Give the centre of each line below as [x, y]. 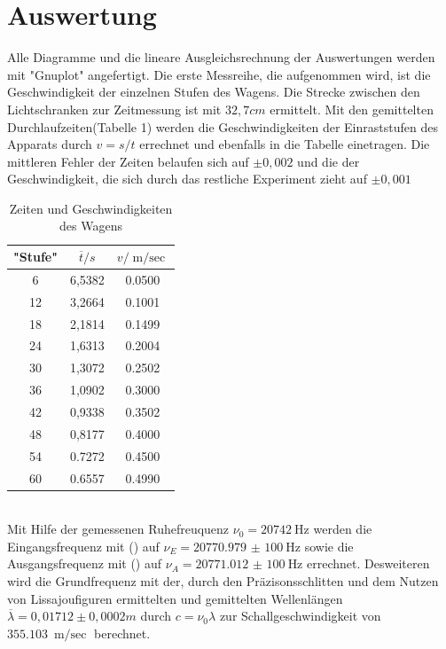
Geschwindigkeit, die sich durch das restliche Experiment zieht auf [187, 179]
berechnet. [122, 633]
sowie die [329, 546]
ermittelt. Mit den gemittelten [352, 109]
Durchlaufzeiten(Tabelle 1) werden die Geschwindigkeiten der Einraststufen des [223, 126]
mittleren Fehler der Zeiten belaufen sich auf [128, 161]
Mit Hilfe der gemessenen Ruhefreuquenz [118, 529]
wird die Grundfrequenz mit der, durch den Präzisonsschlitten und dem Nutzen [223, 580]
